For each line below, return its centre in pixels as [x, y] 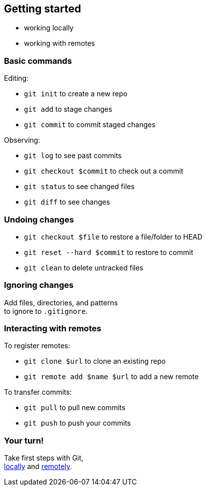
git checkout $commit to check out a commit [104, 171]
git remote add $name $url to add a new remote [111, 377]
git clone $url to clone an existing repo [95, 361]
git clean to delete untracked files [84, 267]
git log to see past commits [73, 156]
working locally [49, 28]
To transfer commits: [38, 392]
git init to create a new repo [76, 94]
